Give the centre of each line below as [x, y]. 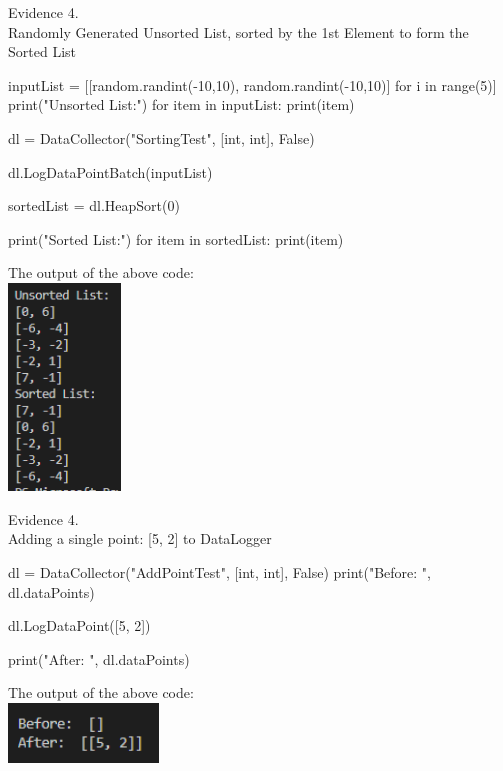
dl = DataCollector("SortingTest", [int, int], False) [161, 137]
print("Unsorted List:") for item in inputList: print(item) [181, 104]
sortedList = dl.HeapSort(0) [94, 205]
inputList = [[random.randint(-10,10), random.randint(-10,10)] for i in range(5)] [252, 84]
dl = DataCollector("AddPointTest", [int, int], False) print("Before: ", [219, 572]
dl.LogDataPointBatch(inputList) [110, 171]
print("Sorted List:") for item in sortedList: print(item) [176, 238]
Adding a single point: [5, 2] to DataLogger [140, 538]
